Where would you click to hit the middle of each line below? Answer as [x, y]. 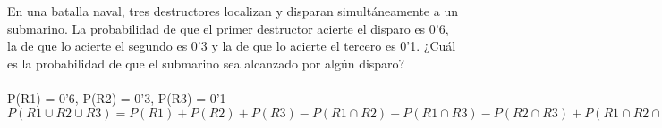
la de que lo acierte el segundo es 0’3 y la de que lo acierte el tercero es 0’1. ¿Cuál [232, 46]
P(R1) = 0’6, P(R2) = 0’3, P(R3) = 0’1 [117, 97]
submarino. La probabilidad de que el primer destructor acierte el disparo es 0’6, [228, 28]
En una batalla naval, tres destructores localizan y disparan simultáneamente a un [233, 11]
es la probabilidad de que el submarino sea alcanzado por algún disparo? [206, 63]
